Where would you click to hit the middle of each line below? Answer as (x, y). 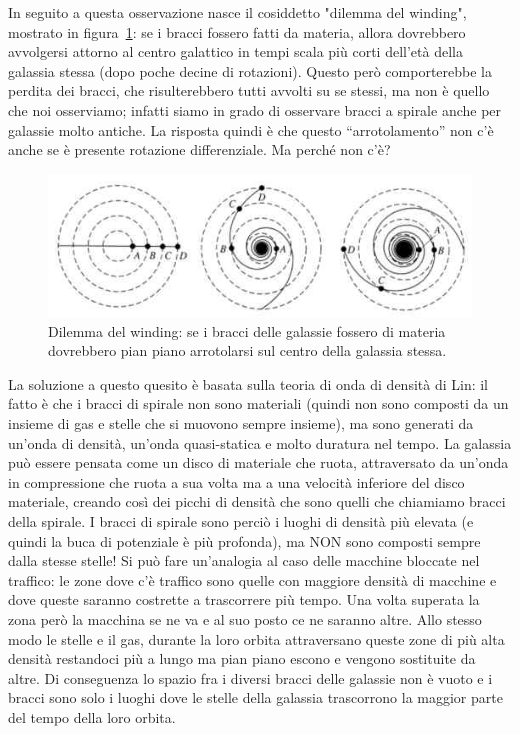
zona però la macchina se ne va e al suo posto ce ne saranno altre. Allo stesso (245, 618)
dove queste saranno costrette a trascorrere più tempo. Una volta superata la (244, 599)
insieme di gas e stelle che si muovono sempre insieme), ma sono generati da (241, 423)
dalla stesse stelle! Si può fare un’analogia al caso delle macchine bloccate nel (244, 560)
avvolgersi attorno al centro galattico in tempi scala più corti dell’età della (235, 51)
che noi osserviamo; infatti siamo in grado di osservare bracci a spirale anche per (255, 109)
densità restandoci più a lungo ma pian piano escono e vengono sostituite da (242, 658)
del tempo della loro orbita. (92, 716)
